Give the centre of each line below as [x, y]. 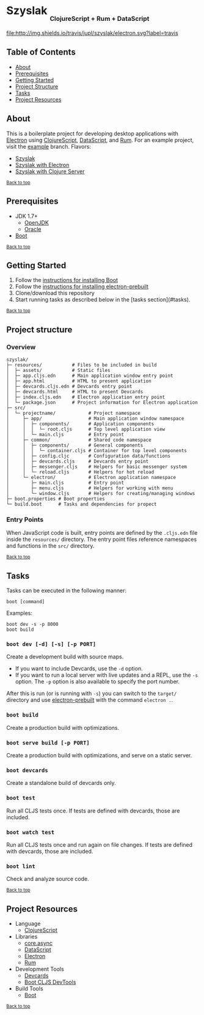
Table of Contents [41, 52]
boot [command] [26, 602]
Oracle [33, 229]
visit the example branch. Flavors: [49, 146]
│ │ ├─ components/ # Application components [80, 424]
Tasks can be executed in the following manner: [67, 590]
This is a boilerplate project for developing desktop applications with [93, 133]
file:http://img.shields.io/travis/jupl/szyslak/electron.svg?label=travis [92, 33]
